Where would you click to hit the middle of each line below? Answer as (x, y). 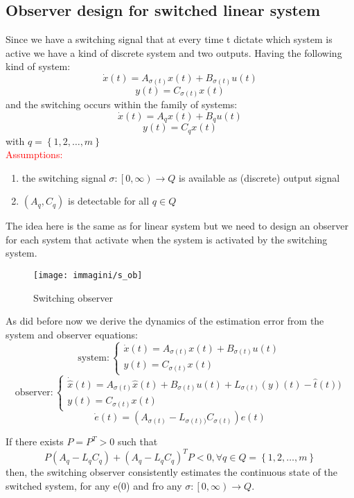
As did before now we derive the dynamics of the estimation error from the (165, 321)
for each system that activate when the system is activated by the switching (167, 239)
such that (138, 441)
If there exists (35, 441)
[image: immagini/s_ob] (88, 276)
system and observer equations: (72, 334)
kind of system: (38, 66)
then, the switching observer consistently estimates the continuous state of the (171, 472)
